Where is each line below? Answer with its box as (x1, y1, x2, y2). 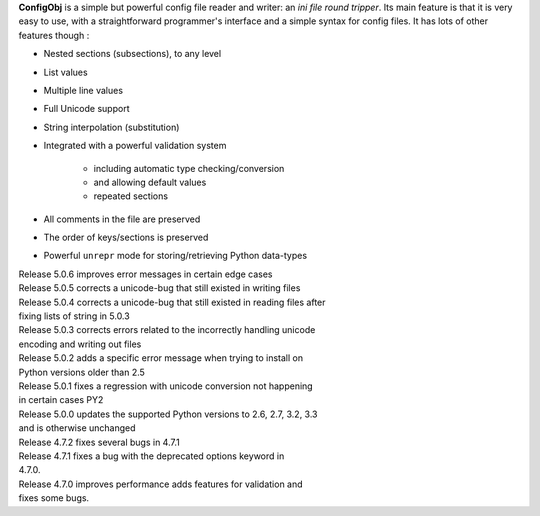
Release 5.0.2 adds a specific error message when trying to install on (18, 352, 304, 364)
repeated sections (93, 190, 169, 202)
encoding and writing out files (18, 338, 142, 350)
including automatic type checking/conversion (93, 162, 285, 174)
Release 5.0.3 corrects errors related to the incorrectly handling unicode (18, 324, 316, 336)
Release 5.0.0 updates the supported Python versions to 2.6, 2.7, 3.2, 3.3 (18, 408, 319, 420)
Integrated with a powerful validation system (43, 140, 227, 152)
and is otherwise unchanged (18, 422, 136, 434)
